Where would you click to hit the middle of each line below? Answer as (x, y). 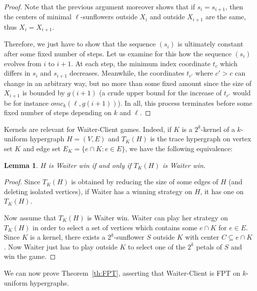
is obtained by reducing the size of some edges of (145, 182)
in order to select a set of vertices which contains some (115, 227)
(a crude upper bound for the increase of (160, 93)
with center (202, 237)
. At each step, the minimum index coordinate (141, 63)
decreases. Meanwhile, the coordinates (127, 73)
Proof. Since (22, 182)
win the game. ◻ (30, 256)
